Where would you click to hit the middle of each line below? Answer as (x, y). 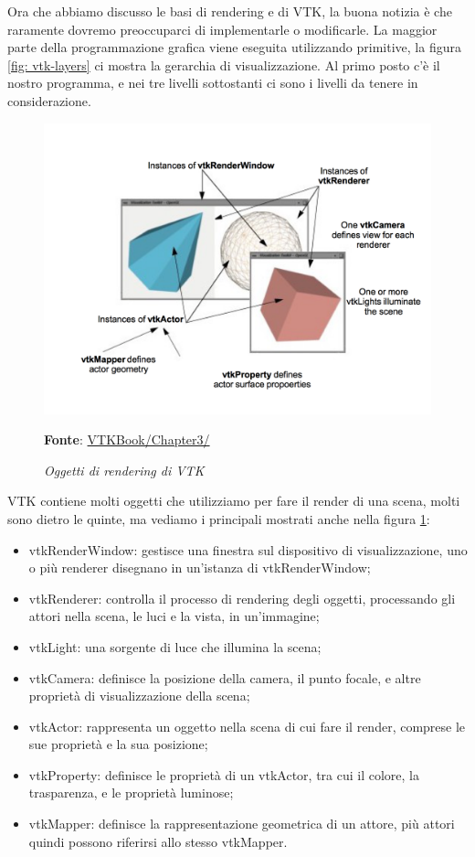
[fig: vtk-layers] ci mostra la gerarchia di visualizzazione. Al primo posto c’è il (224, 64)
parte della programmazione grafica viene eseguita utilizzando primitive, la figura (234, 47)
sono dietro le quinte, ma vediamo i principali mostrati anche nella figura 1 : (219, 518)
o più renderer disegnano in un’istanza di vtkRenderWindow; (200, 568)
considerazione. (49, 100)
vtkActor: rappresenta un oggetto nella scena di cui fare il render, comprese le (247, 726)
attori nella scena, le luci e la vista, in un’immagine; (174, 616)
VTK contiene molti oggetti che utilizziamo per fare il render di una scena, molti (234, 501)
